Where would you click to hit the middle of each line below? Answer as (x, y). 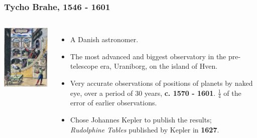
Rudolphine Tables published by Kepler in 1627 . (145, 129)
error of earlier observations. (114, 103)
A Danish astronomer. (104, 39)
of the (232, 93)
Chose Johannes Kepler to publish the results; (141, 120)
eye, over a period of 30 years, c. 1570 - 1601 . (143, 93)
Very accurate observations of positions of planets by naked (162, 83)
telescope (84, 66)
